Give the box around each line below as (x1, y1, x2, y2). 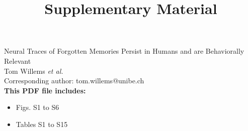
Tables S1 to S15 (16, 118, 68, 129)
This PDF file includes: (4, 85, 86, 95)
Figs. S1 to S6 (16, 102, 59, 112)
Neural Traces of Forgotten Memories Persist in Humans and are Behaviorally (4, 46, 244, 56)
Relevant (4, 55, 31, 66)
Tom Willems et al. (4, 65, 63, 76)
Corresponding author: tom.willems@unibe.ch (4, 75, 144, 86)
